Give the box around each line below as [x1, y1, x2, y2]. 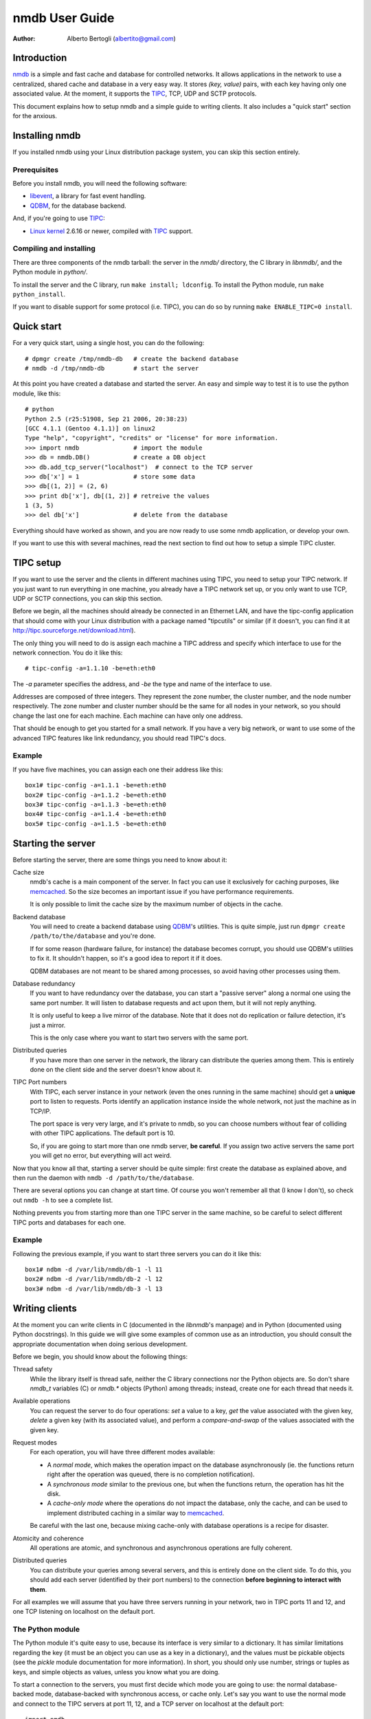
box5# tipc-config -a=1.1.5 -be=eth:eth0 [25, 820, 166, 828]
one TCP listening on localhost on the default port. [12, 1608, 155, 1616]
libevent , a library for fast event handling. [30, 192, 146, 200]
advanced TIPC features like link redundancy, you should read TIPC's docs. [12, 734, 227, 742]
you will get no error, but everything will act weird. [30, 1152, 172, 1160]
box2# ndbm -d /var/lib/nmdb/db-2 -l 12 [25, 1275, 163, 1283]
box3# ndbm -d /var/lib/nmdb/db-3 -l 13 [25, 1284, 163, 1293]
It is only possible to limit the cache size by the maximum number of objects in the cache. [30, 900, 283, 908]
